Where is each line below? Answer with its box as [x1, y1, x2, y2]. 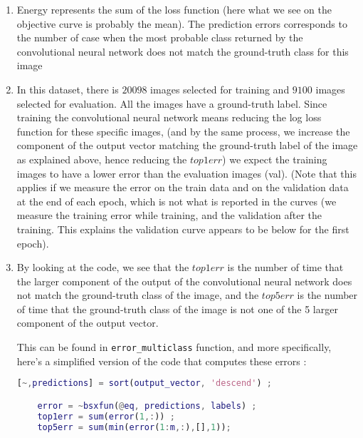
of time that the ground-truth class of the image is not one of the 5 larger [16, 301, 338, 316]
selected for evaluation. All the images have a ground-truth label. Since [16, 96, 327, 111]
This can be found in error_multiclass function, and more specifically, [16, 340, 332, 355]
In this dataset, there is [16, 81, 119, 96]
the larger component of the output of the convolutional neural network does [16, 273, 352, 288]
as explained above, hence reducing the [16, 151, 187, 166]
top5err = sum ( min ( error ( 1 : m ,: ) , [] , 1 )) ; [37, 422, 231, 432]
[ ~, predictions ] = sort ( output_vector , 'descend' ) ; [16, 378, 272, 389]
